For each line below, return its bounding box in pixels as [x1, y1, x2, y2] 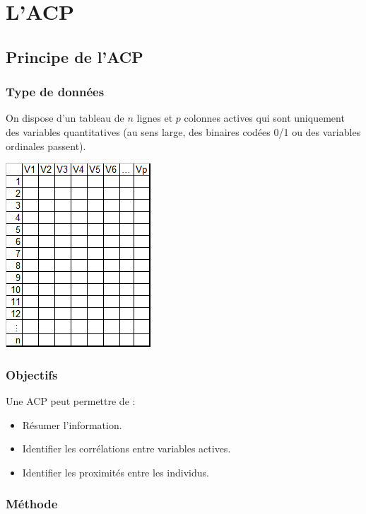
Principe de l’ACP [6, 45, 143, 67]
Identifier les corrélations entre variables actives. [22, 441, 231, 456]
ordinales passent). [6, 138, 86, 153]
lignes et [136, 110, 173, 125]
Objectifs [6, 365, 58, 383]
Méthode [6, 495, 58, 513]
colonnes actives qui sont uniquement [184, 110, 345, 125]
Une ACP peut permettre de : [6, 393, 136, 408]
